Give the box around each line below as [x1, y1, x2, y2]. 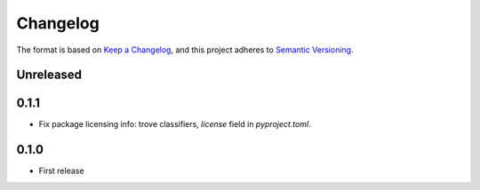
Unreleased [16, 67, 83, 83]
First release [38, 165, 84, 177]
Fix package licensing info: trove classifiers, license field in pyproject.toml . [38, 119, 311, 130]
